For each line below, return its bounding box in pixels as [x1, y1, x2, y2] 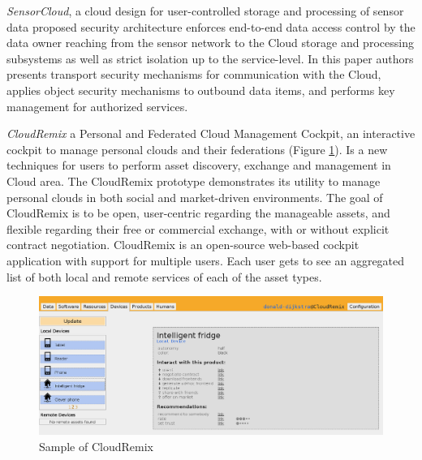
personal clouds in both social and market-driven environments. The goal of [6, 188, 383, 205]
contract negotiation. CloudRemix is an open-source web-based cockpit [6, 236, 360, 253]
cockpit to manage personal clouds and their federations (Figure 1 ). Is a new [6, 140, 388, 157]
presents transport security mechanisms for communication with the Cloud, [6, 66, 381, 83]
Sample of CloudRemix [39, 437, 153, 454]
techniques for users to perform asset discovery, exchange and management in [6, 157, 391, 174]
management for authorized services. [6, 97, 188, 114]
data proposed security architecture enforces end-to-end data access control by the [6, 18, 416, 35]
